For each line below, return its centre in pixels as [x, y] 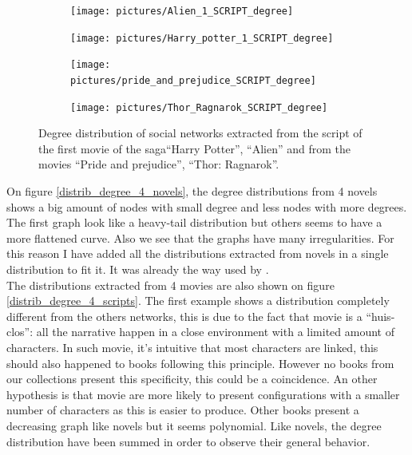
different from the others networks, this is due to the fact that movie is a [184, 316]
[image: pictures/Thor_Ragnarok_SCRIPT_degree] [199, 107]
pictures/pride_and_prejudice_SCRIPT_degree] [193, 80]
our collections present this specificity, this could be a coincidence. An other [192, 379]
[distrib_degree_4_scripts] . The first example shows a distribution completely [198, 301]
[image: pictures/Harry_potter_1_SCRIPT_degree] [202, 38]
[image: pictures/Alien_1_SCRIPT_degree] [182, 11]
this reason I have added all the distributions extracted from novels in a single [198, 253]
